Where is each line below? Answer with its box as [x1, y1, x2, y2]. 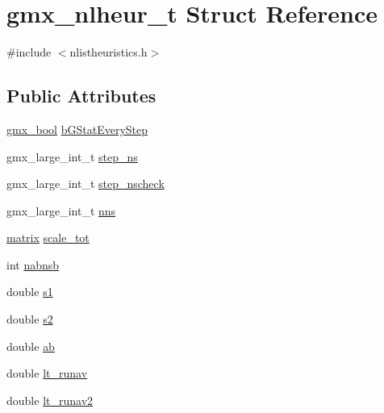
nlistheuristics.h [69, 44, 148, 60]
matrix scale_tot [6, 229, 90, 246]
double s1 [6, 283, 53, 300]
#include [6, 44, 52, 60]
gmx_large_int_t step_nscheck [6, 175, 165, 192]
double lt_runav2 [6, 391, 94, 408]
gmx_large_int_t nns [6, 202, 116, 219]
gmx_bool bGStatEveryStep [6, 120, 148, 137]
